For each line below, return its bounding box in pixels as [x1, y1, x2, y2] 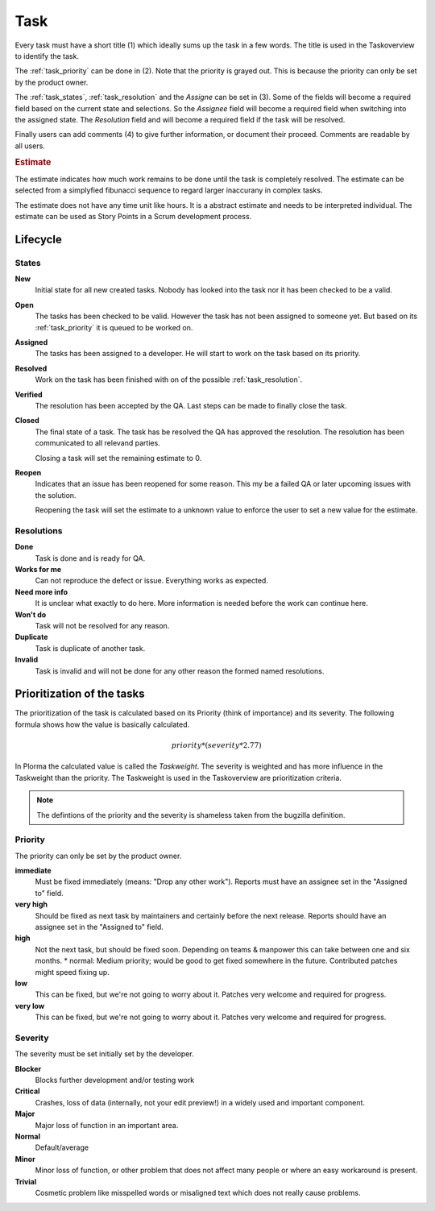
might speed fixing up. [35, 967, 110, 977]
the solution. [35, 490, 77, 500]
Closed [14, 416, 39, 425]
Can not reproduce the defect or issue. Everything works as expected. [35, 576, 269, 586]
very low [14, 1001, 45, 1010]
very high [14, 899, 48, 910]
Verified [14, 389, 43, 399]
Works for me [14, 565, 62, 574]
